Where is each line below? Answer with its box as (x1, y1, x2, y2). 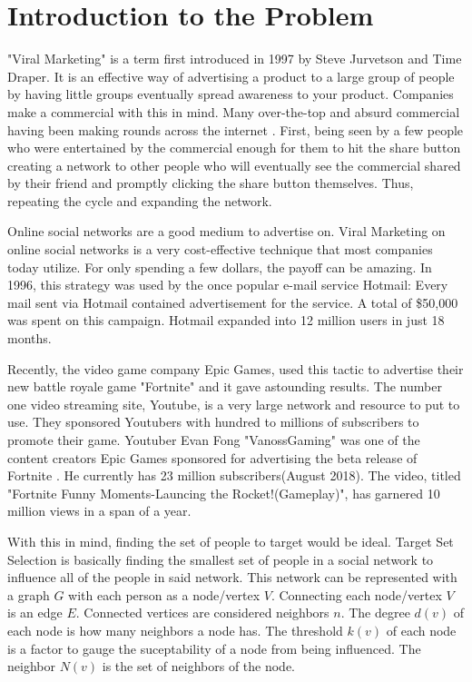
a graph (7, 585, 50, 604)
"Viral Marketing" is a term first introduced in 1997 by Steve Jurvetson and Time (7, 49, 462, 68)
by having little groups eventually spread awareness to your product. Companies (7, 84, 454, 104)
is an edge (7, 603, 63, 622)
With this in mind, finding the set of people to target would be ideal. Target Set (7, 531, 454, 550)
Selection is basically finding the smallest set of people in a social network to (7, 549, 434, 568)
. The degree (340, 603, 410, 622)
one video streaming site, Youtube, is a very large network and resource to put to (7, 394, 460, 413)
